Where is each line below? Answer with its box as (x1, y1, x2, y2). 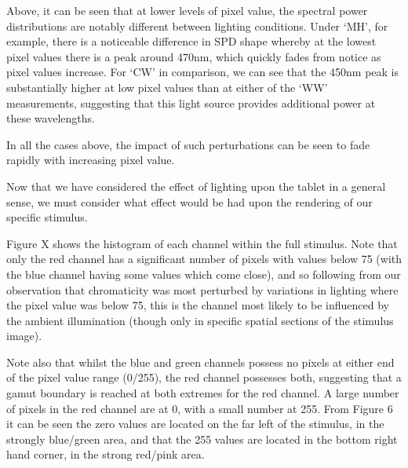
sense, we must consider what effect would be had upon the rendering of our (6, 193, 373, 210)
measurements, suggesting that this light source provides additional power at (6, 94, 376, 111)
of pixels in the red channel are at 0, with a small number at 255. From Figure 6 (6, 400, 393, 416)
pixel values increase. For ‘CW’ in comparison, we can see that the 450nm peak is (6, 64, 399, 80)
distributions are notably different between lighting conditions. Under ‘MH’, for (6, 17, 388, 34)
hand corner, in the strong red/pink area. (6, 446, 205, 463)
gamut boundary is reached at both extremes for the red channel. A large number (6, 385, 399, 401)
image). (6, 327, 42, 344)
